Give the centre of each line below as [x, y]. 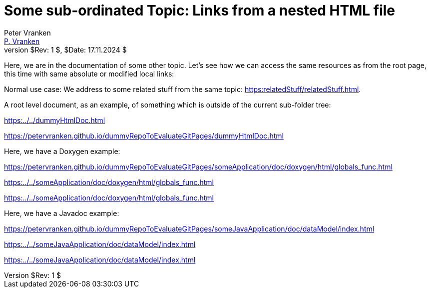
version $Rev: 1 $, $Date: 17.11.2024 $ [65, 49]
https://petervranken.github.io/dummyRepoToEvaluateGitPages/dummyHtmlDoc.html [144, 135]
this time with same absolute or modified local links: [89, 73]
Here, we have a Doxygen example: [62, 151]
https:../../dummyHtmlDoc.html [55, 120]
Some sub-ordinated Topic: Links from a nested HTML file [200, 10]
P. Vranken [22, 41]
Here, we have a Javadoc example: [62, 213]
